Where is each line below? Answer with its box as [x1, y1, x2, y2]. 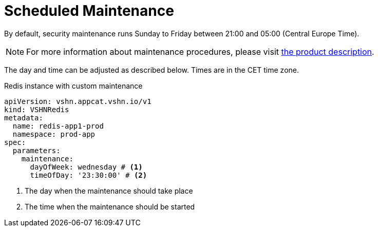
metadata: [4, 113, 43, 122]
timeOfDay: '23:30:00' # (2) [30, 171, 147, 179]
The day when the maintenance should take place [25, 186, 193, 195]
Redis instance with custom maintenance [4, 81, 143, 90]
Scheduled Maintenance [4, 2, 174, 19]
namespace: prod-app [12, 130, 96, 138]
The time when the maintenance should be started [25, 202, 195, 211]
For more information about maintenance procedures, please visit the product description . [26, 46, 374, 57]
